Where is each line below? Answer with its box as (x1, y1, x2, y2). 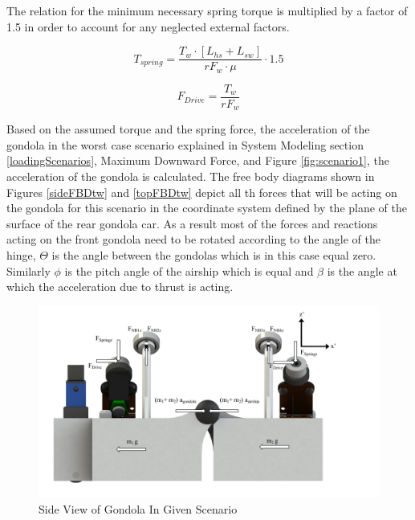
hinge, (6, 246, 36, 263)
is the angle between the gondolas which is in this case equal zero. (51, 246, 376, 263)
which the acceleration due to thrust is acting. (6, 278, 234, 295)
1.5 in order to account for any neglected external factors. (6, 18, 290, 35)
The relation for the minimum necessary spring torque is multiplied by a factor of (6, 2, 408, 18)
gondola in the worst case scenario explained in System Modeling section (6, 136, 364, 153)
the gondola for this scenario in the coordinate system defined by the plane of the (6, 199, 407, 216)
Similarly (6, 262, 51, 279)
